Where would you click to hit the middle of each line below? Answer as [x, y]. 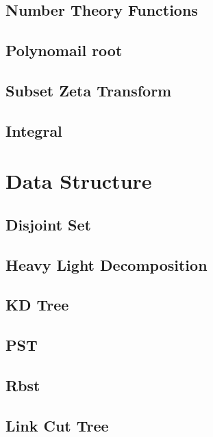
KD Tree [37, 305]
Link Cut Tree [57, 425]
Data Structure [79, 181]
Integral [34, 130]
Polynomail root [64, 50]
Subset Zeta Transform [89, 90]
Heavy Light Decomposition [106, 264]
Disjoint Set [48, 224]
